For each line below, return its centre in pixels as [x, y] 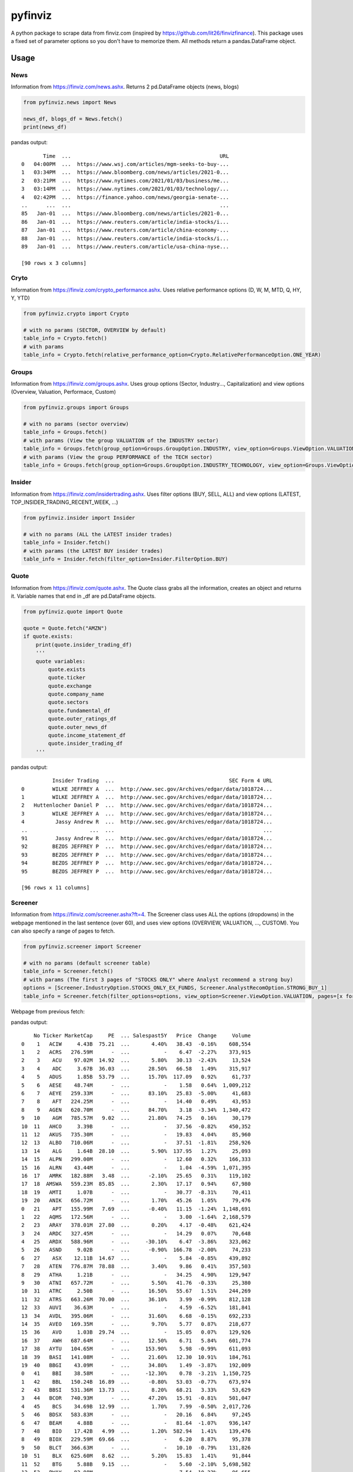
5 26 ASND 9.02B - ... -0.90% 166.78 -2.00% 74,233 [136, 1250]
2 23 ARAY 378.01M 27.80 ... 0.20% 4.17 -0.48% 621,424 [136, 1225]
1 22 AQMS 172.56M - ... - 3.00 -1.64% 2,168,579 [136, 1217]
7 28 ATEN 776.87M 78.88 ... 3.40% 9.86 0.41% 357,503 [136, 1267]
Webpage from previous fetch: [48, 1011]
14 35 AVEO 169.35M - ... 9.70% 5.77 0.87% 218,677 [136, 1324]
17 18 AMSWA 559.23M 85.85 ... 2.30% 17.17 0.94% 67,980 [136, 1184]
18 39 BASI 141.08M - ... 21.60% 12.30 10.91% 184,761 [136, 1357]
